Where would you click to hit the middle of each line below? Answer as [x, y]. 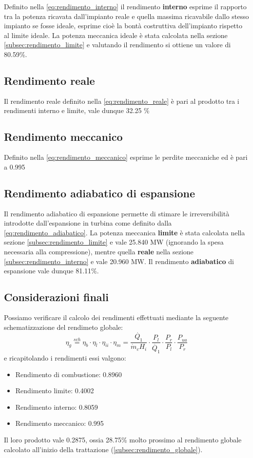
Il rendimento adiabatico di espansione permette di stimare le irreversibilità [117, 213]
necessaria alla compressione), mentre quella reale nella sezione [99, 251]
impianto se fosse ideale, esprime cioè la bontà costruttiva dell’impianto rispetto [123, 26]
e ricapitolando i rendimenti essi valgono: [65, 358]
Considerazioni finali [56, 297]
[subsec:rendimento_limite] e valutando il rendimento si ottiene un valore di [117, 45]
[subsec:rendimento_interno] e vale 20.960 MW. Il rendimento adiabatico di [119, 261]
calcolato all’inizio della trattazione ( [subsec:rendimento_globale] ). [103, 449]
